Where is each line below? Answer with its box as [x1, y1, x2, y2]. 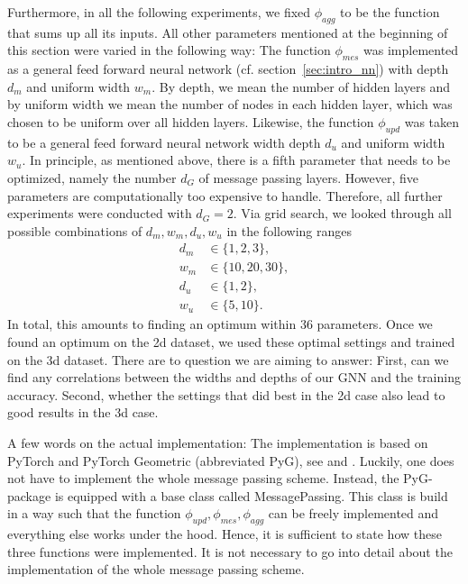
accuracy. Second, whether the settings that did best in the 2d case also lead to [7, 385, 445, 404]
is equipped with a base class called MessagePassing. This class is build [54, 486, 448, 505]
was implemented [363, 41, 459, 59]
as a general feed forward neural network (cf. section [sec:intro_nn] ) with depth [7, 59, 449, 78]
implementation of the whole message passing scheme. [7, 560, 305, 579]
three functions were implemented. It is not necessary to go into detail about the [7, 542, 453, 561]
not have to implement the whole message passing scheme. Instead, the [7, 469, 399, 488]
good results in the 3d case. [7, 403, 159, 422]
